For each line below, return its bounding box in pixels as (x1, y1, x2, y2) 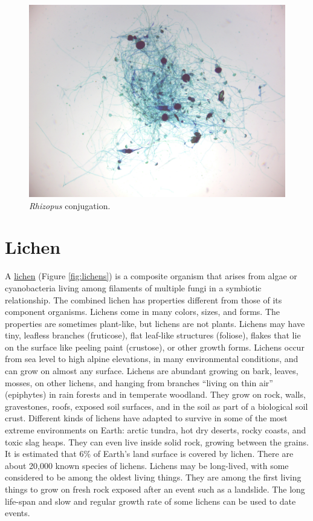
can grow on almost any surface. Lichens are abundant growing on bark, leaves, (5, 364, 298, 377)
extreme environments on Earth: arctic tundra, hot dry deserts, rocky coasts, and (5, 424, 306, 436)
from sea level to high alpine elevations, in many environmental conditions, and (5, 352, 298, 365)
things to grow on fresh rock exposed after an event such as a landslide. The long (5, 483, 305, 495)
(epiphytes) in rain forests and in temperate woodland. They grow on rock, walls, (5, 388, 306, 401)
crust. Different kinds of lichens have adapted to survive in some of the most (5, 412, 288, 424)
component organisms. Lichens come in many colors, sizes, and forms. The (5, 305, 280, 318)
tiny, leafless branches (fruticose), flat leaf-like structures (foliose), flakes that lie (5, 329, 301, 341)
